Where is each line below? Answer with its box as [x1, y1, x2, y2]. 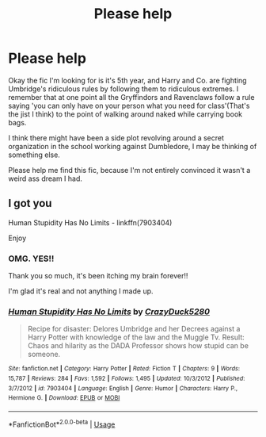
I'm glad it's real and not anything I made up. [8, 286, 154, 296]
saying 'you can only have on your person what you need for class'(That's [8, 101, 250, 110]
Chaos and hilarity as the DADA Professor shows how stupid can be [27, 341, 249, 351]
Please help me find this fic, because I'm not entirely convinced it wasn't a [8, 165, 251, 174]
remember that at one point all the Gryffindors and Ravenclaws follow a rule [8, 92, 255, 102]
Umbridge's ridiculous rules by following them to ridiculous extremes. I [8, 84, 239, 94]
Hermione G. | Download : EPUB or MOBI [8, 394, 120, 402]
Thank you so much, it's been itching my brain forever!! [8, 271, 188, 281]
